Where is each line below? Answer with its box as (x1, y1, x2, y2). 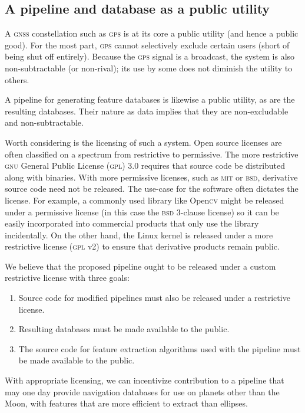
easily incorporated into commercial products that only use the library (5, 217, 259, 230)
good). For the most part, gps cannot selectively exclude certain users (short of (5, 38, 290, 51)
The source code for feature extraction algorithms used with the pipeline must (18, 342, 301, 355)
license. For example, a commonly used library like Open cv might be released (5, 194, 284, 206)
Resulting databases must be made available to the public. (18, 323, 230, 335)
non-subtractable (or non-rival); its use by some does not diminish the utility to (5, 61, 293, 74)
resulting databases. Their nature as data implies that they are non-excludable (5, 104, 289, 117)
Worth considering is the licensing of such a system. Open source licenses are (5, 136, 282, 148)
